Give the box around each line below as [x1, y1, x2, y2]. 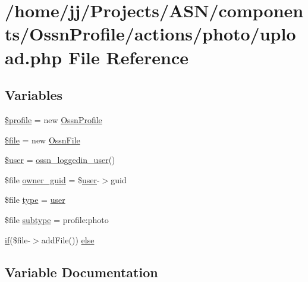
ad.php [5, 45, 62, 69]
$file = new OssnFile [5, 133, 80, 146]
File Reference [68, 45, 188, 69]
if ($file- [5, 233, 31, 246]
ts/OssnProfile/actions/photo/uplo [5, 21, 296, 46]
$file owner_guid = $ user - [5, 173, 100, 186]
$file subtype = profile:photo [5, 213, 109, 225]
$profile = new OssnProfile [5, 113, 102, 126]
